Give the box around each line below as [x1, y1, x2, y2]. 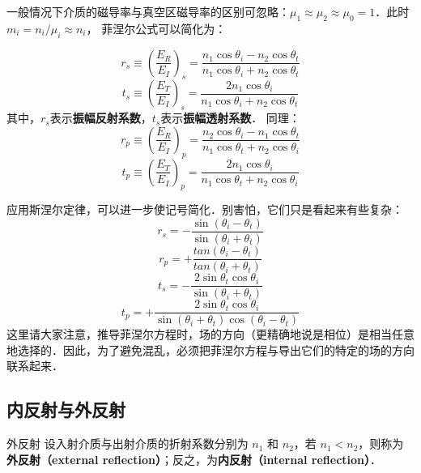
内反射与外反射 [6, 397, 125, 422]
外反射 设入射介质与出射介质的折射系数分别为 [6, 435, 249, 452]
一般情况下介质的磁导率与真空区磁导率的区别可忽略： [6, 3, 290, 19]
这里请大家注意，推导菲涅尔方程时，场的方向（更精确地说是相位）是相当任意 [6, 326, 415, 343]
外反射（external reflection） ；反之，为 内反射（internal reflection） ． [6, 450, 382, 467]
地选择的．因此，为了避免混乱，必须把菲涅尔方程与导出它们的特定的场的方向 [6, 341, 415, 358]
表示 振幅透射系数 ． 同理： [160, 109, 300, 126]
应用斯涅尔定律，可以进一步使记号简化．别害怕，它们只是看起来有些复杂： [6, 201, 403, 218]
